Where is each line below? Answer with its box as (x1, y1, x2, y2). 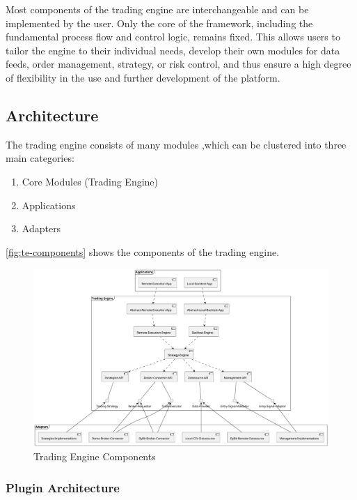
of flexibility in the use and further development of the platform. (6, 70, 280, 84)
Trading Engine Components (33, 449, 156, 464)
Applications (22, 197, 76, 212)
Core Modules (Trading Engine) (22, 174, 159, 188)
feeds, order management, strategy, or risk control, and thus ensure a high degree (6, 56, 351, 71)
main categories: (6, 151, 74, 165)
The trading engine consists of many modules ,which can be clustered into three (6, 137, 347, 151)
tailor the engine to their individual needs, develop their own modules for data (6, 43, 340, 57)
